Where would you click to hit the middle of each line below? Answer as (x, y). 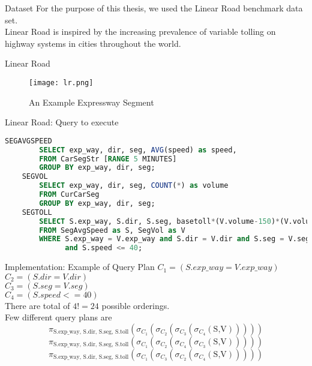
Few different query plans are (58, 317)
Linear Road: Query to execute (62, 122)
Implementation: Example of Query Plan (80, 267)
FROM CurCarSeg (69, 195)
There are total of (37, 305)
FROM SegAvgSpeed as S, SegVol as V (112, 230)
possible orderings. (136, 305)
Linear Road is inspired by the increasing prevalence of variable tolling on (140, 31)
